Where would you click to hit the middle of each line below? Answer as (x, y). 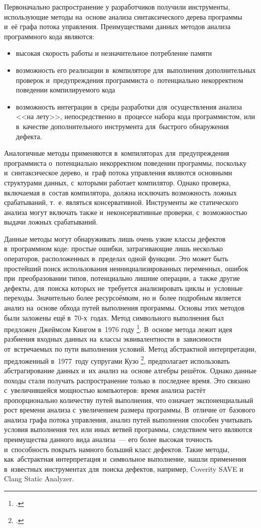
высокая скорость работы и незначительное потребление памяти (114, 53)
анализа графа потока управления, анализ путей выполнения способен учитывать (128, 419)
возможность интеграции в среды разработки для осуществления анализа (129, 106)
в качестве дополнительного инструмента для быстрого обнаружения (122, 126)
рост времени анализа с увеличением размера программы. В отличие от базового (130, 410)
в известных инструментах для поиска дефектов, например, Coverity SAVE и (124, 468)
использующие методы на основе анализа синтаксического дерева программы (123, 16)
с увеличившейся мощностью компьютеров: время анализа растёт (105, 390)
